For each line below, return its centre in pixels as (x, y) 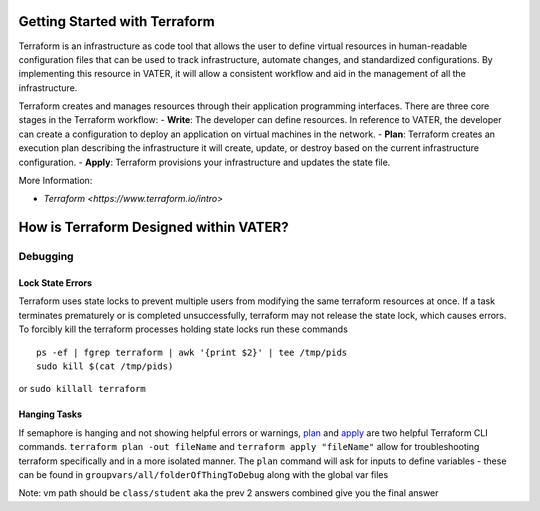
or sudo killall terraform (82, 389)
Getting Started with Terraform (116, 21)
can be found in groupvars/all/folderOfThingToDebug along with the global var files (203, 474)
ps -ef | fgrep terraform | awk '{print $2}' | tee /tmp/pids (192, 352)
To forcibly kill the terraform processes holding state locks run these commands (183, 329)
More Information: (55, 181)
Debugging (46, 257)
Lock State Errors (55, 283)
